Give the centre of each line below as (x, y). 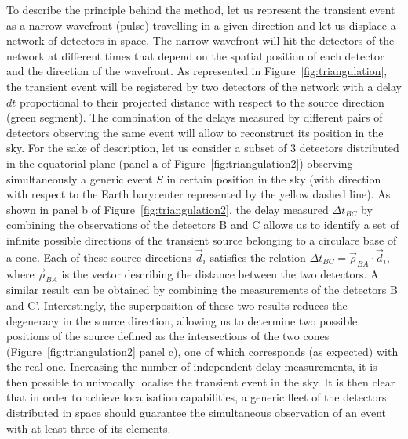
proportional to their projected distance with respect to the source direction (202, 102)
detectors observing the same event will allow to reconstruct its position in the (195, 132)
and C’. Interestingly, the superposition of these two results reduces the (177, 305)
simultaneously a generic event (80, 178)
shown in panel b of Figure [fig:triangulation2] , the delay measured (168, 209)
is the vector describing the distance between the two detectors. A (220, 273)
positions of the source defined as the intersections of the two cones (168, 336)
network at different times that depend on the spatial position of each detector (195, 55)
